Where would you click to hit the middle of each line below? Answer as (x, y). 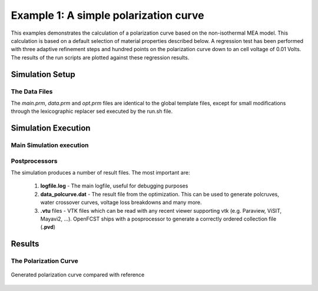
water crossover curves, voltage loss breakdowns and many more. (121, 202)
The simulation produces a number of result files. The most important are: (100, 172)
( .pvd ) (48, 227)
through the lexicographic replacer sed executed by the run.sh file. (92, 111)
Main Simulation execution (50, 145)
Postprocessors (34, 160)
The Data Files (32, 91)
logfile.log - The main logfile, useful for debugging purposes (114, 186)
